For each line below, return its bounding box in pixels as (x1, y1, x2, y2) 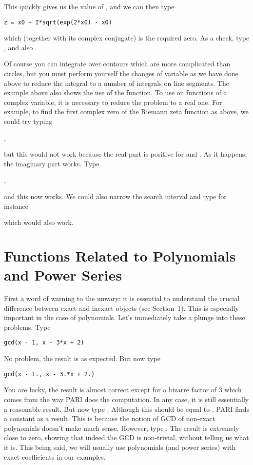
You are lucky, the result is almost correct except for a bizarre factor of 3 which (4, 384, 242, 395)
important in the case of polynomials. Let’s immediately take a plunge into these (4, 312, 245, 323)
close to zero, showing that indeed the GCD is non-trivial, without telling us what (4, 432, 249, 443)
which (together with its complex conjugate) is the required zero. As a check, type (4, 33, 250, 43)
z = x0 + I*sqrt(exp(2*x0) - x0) (4, 19, 112, 26)
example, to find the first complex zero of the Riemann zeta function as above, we (4, 106, 249, 117)
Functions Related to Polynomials (4, 245, 236, 265)
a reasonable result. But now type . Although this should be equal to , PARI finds (4, 404, 250, 414)
